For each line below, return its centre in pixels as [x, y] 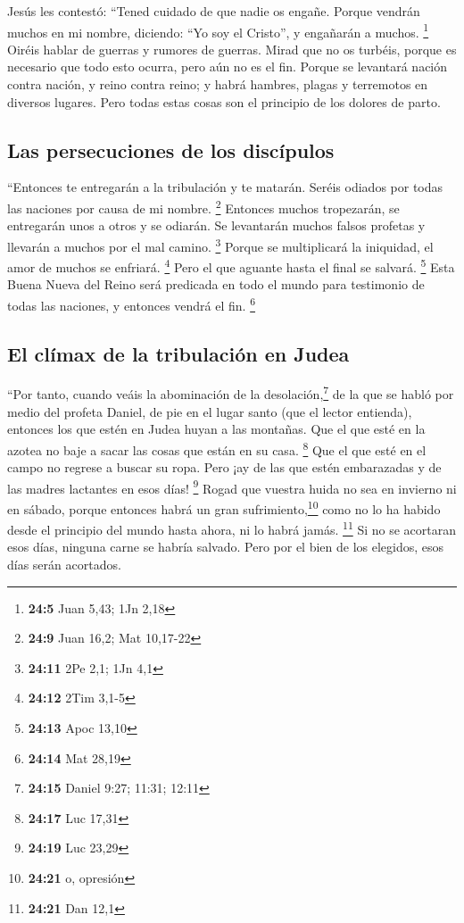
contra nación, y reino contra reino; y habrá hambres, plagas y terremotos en [218, 84]
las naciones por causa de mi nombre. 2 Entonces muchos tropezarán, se [203, 207]
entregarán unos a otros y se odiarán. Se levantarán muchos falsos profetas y [216, 225]
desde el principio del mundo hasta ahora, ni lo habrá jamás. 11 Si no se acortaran [232, 528]
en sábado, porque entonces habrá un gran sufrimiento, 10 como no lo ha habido [224, 507]
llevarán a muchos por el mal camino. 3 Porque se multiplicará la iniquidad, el [220, 245]
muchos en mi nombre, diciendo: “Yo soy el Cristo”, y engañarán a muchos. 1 [218, 30]
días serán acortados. [64, 565]
